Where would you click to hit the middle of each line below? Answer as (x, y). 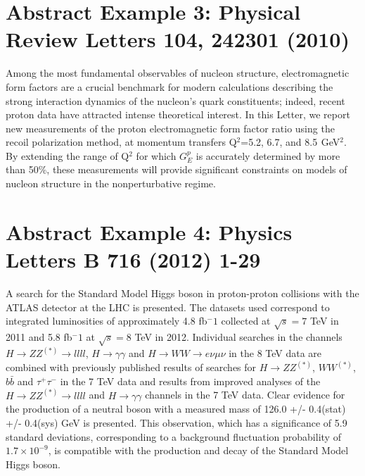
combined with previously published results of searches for (131, 367)
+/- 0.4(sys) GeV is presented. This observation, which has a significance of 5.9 (177, 422)
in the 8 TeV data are (275, 353)
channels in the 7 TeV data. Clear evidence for (245, 395)
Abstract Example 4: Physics (149, 231)
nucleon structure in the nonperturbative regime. (111, 183)
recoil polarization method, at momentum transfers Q (121, 142)
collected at (246, 321)
